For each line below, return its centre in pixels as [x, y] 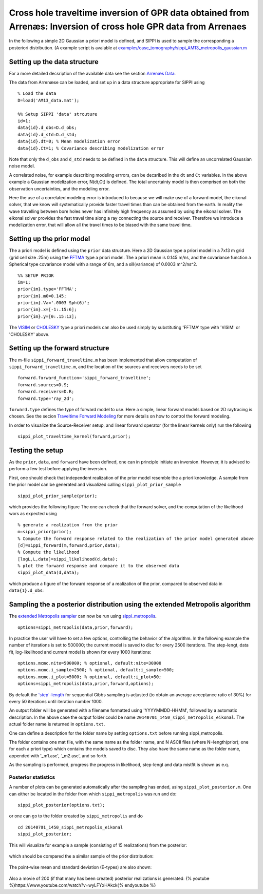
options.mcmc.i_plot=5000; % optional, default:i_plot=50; [90, 677]
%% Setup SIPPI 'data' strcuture [57, 114]
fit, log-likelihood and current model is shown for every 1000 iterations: [80, 652]
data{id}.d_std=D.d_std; [47, 135]
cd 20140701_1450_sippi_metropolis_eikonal [70, 827]
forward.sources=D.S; [43, 385]
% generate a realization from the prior [68, 525]
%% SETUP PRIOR [36, 275]
